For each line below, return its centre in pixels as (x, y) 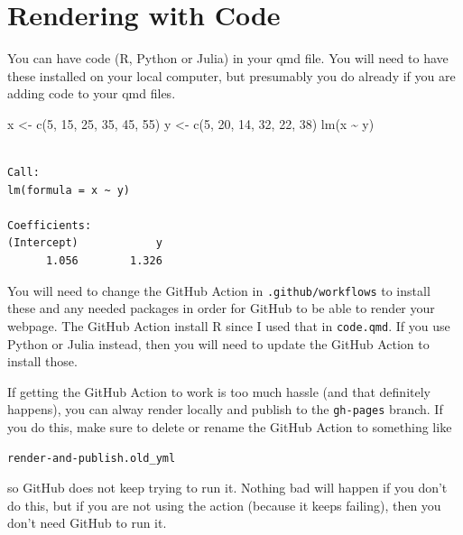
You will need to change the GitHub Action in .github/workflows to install (219, 290)
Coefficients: (50, 225)
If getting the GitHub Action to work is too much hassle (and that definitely (219, 391)
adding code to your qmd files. (92, 93)
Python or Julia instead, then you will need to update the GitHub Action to (218, 343)
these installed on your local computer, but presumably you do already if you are (231, 75)
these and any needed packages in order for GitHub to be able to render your (221, 308)
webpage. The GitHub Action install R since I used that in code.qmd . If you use (229, 325)
